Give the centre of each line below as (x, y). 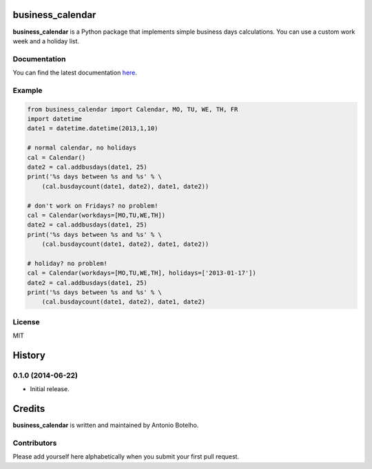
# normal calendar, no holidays (82, 148)
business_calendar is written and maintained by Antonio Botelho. (106, 425)
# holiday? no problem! (68, 263)
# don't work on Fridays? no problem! (93, 206)
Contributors (35, 443)
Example (28, 90)
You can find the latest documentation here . (75, 73)
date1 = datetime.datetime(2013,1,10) (93, 128)
